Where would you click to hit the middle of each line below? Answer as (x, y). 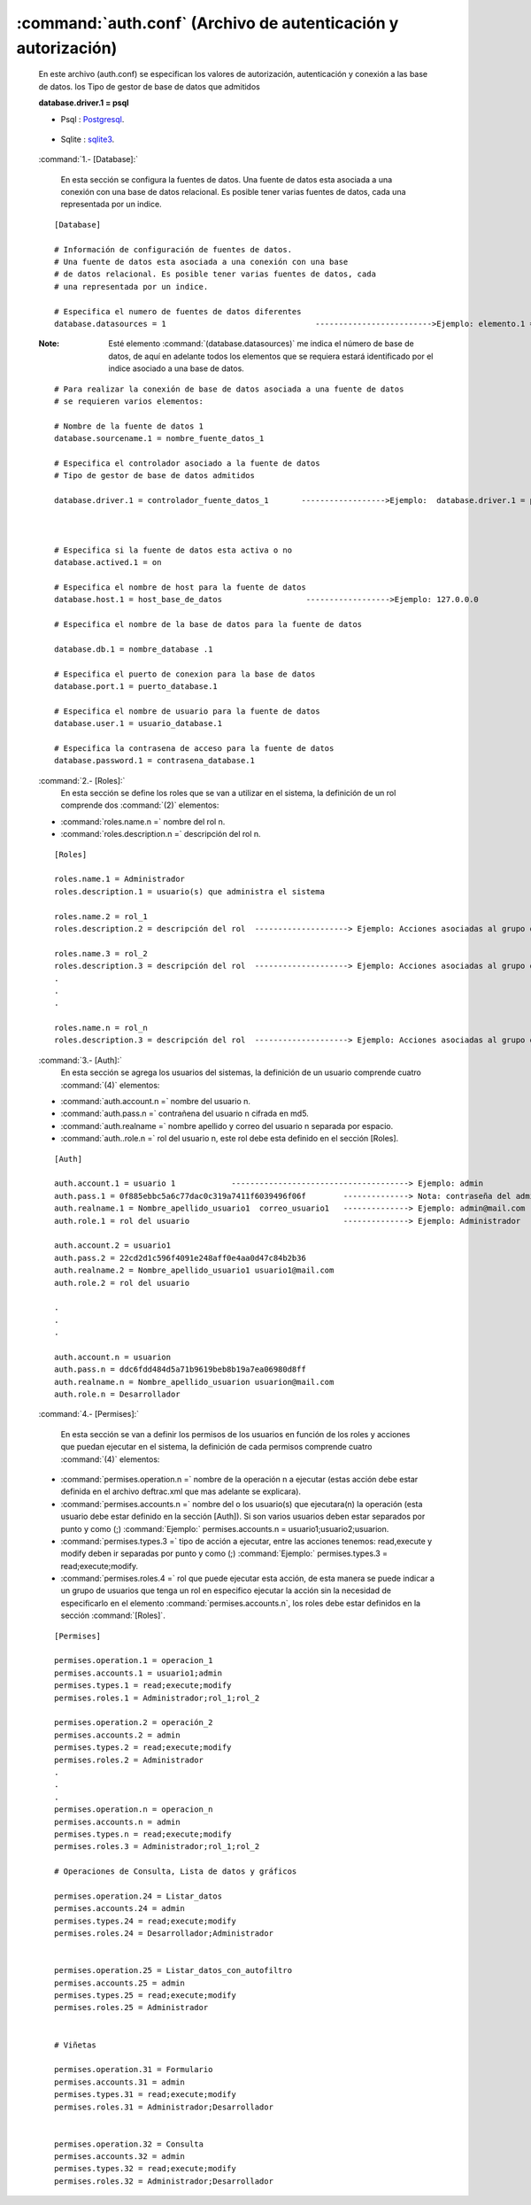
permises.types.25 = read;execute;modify (145, 1995)
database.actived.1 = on (108, 563)
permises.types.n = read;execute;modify (143, 1834)
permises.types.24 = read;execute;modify (145, 1921)
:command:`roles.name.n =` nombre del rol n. (143, 821)
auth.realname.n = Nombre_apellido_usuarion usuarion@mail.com (194, 1382)
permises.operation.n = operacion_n (134, 1810)
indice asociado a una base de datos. (177, 368)
